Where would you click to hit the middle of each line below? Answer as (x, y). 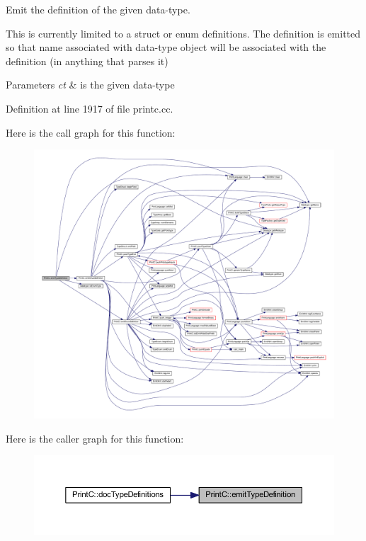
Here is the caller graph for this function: (95, 438)
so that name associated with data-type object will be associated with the (166, 47)
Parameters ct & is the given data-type (90, 85)
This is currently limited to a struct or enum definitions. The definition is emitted (183, 33)
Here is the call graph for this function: (91, 132)
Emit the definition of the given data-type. (98, 9)
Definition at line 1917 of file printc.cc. (90, 108)
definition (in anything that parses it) (87, 61)
